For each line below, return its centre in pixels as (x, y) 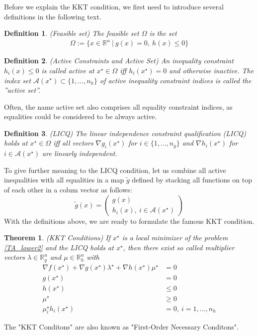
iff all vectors (73, 143)
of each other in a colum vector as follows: (68, 190)
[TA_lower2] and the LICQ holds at (59, 247)
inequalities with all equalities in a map (64, 180)
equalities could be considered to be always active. (81, 116)
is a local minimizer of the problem (175, 238)
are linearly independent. (80, 153)
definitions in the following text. (53, 16)
